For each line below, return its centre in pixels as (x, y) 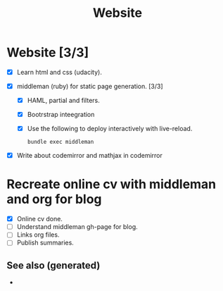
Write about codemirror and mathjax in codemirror (90, 156)
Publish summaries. (45, 243)
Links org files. (38, 235)
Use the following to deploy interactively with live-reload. (110, 129)
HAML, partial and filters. (63, 101)
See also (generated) (53, 265)
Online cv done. (39, 219)
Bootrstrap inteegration (61, 115)
